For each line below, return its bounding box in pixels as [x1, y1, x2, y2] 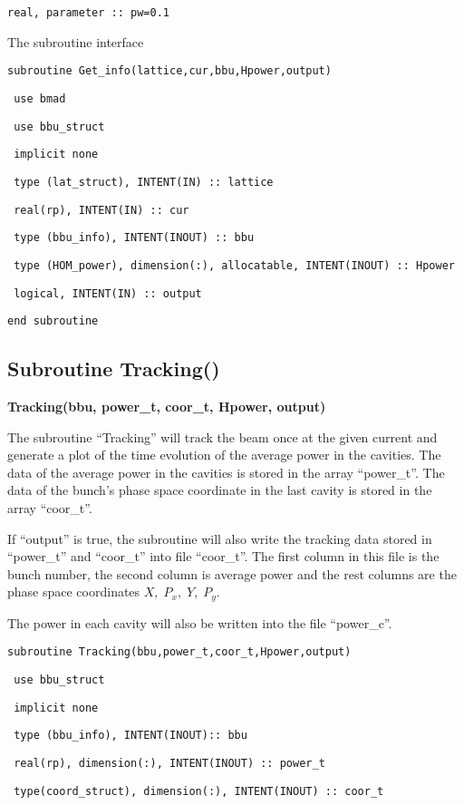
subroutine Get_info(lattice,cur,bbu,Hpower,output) [7, 64, 332, 78]
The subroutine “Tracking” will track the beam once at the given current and [7, 427, 438, 446]
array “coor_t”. [7, 498, 92, 517]
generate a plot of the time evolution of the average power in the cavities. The [7, 445, 441, 464]
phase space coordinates [7, 582, 140, 601]
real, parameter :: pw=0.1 [7, 6, 169, 19]
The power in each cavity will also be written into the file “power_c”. [7, 613, 392, 632]
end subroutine [7, 315, 99, 328]
